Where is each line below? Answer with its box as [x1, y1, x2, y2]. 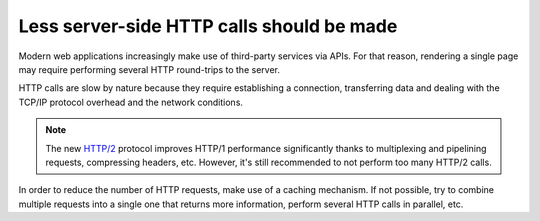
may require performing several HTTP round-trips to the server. [18, 63, 280, 75]
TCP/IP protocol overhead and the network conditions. [18, 96, 244, 108]
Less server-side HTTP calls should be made [18, 15, 398, 37]
